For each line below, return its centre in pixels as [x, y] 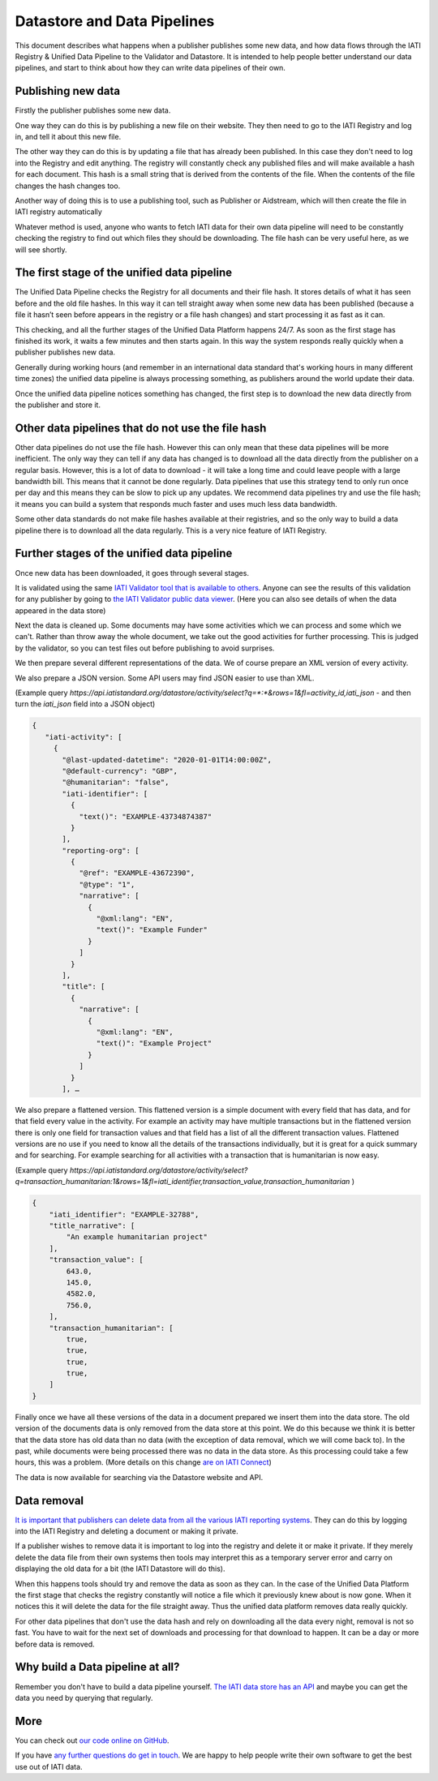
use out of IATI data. [49, 1766]
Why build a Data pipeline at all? [97, 1667]
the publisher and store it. [58, 405]
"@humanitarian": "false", [116, 782]
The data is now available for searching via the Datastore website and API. [139, 1477]
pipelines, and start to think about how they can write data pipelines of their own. [150, 68]
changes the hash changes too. [68, 186]
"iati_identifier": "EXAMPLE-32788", [124, 1214]
